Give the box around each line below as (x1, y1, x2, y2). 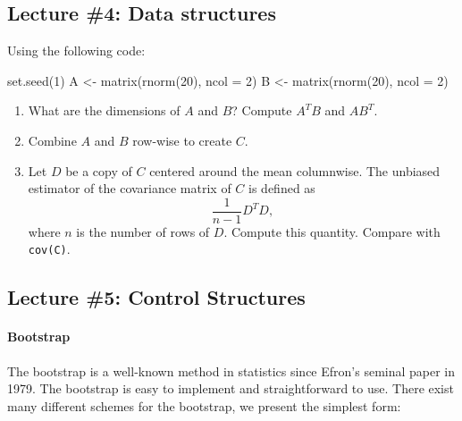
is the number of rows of (76, 222, 210, 240)
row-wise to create (132, 131, 232, 149)
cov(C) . (28, 240, 71, 258)
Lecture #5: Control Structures (7, 283, 306, 311)
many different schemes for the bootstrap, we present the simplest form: (7, 396, 401, 415)
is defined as (248, 179, 315, 198)
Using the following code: (7, 41, 146, 60)
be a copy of (65, 161, 132, 180)
